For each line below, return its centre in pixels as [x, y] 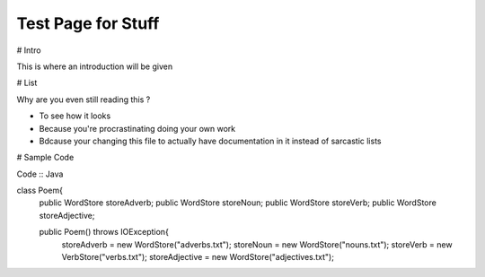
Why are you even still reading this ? [84, 100]
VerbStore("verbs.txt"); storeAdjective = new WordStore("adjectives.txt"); [198, 257]
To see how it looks [75, 116]
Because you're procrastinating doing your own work [137, 128]
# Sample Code [45, 158]
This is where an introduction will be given [95, 66]
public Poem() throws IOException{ [104, 232]
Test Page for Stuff [88, 23]
